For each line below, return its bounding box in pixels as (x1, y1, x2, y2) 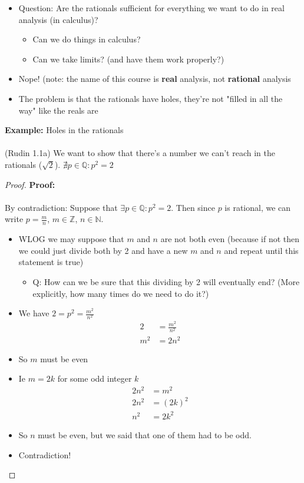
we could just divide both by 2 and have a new (18, 244, 188, 256)
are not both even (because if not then (160, 233, 300, 245)
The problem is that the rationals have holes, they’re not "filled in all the (18, 92, 283, 104)
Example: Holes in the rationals (5, 124, 124, 136)
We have (18, 307, 49, 319)
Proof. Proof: (5, 178, 55, 190)
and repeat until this (224, 244, 299, 256)
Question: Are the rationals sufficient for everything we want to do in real (18, 2, 285, 14)
